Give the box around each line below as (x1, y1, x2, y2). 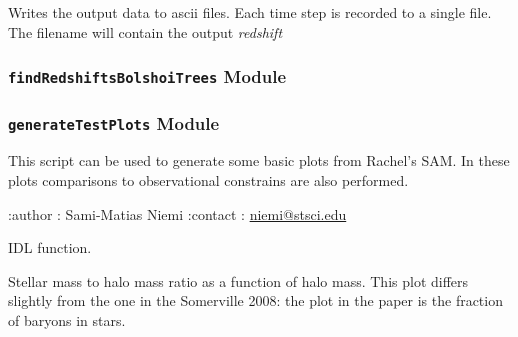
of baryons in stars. (8, 309, 126, 330)
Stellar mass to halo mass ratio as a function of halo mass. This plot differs (8, 270, 469, 291)
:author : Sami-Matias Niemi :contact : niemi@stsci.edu (8, 203, 347, 224)
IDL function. (8, 237, 92, 258)
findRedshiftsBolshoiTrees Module (8, 64, 287, 89)
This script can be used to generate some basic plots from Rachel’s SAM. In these (8, 150, 510, 171)
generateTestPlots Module (8, 110, 220, 135)
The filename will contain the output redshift (8, 21, 283, 42)
